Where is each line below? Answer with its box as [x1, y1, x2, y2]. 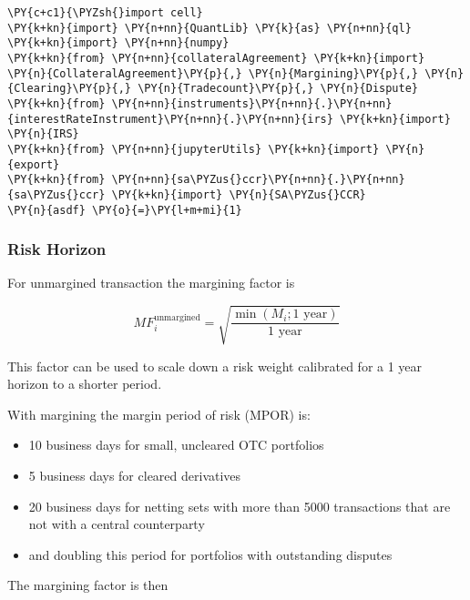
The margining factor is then [7, 575, 169, 595]
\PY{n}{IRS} [7, 127, 79, 141]
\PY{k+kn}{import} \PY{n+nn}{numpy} [7, 36, 230, 50]
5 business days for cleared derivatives [28, 465, 241, 484]
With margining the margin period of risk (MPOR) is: [7, 404, 311, 423]
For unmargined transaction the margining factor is [7, 273, 295, 292]
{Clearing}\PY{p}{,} [7, 82, 132, 96]
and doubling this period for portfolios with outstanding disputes [28, 544, 393, 564]
